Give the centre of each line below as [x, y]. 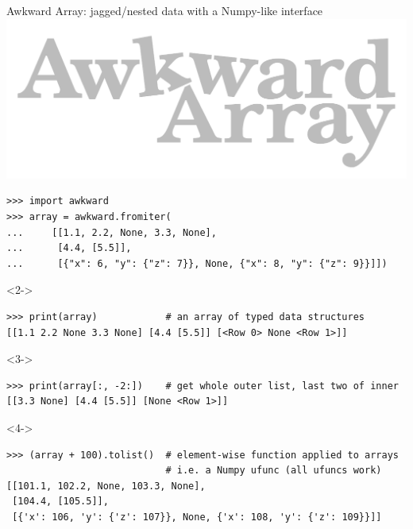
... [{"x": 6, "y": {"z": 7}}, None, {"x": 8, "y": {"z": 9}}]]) [197, 263]
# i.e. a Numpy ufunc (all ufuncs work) [274, 471]
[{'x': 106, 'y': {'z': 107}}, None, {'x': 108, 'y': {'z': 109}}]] [197, 517]
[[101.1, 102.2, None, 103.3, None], [106, 486]
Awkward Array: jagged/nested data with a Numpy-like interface [165, 10]
